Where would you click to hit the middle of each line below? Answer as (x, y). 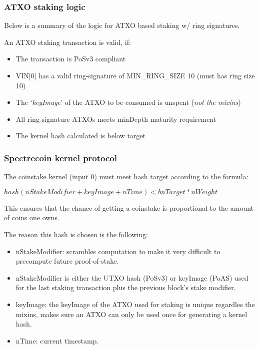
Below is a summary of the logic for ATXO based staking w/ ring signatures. (122, 25)
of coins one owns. (32, 217)
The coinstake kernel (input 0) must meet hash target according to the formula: (126, 176)
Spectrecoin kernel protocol (60, 158)
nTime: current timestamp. (57, 340)
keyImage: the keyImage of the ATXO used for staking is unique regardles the (135, 304)
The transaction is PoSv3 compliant (71, 59)
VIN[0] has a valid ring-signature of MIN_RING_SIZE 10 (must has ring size (135, 75)
